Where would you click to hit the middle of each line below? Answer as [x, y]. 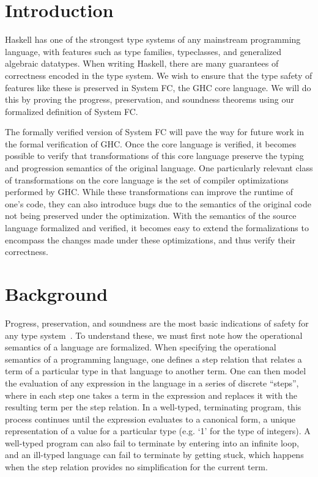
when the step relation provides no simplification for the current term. [136, 467]
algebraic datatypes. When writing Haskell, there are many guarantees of [142, 63]
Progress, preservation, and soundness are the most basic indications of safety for [157, 323]
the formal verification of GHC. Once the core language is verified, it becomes [151, 143]
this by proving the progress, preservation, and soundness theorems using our [150, 99]
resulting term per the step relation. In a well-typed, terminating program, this [153, 407]
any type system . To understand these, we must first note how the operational [154, 335]
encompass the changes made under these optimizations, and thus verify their [150, 239]
